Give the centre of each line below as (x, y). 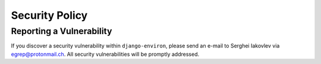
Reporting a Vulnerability (62, 31)
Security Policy (49, 15)
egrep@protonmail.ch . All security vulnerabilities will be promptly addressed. (105, 54)
